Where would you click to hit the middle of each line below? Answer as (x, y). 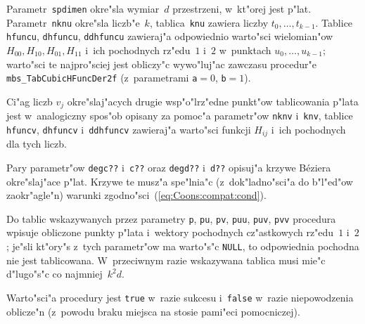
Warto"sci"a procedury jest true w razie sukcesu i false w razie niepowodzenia (180, 297)
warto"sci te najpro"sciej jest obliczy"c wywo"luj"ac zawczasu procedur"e (161, 64)
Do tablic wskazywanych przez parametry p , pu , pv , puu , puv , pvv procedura (171, 218)
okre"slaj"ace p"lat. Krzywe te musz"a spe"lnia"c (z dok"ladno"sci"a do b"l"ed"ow (180, 181)
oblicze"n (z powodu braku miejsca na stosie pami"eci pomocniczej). (153, 311)
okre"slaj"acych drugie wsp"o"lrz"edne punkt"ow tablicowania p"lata (213, 101)
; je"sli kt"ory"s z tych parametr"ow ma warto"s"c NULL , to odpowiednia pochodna (183, 246)
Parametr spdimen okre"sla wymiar (83, 8)
